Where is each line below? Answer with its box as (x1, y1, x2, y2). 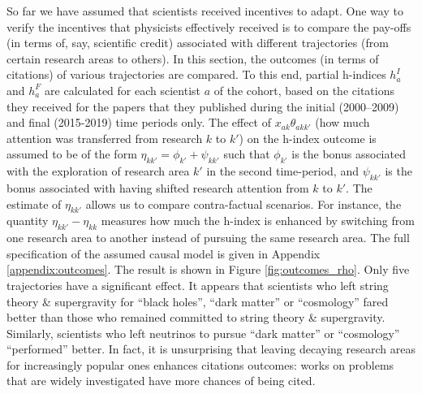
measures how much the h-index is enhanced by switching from (101, 212, 415, 229)
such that (223, 145, 270, 162)
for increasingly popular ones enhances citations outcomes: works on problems (6, 356, 394, 373)
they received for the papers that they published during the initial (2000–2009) (6, 97, 399, 115)
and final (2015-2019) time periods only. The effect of (6, 114, 272, 131)
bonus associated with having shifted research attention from (6, 179, 309, 196)
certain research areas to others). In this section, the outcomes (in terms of (6, 50, 379, 67)
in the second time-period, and (206, 162, 359, 180)
